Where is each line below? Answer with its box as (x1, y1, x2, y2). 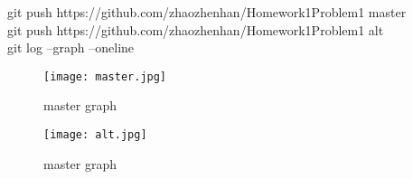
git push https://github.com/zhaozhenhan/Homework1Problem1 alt (7, 20, 384, 39)
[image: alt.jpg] (43, 128, 147, 142)
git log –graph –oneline (7, 38, 135, 57)
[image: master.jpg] (43, 70, 167, 83)
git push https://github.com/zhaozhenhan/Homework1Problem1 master (7, 3, 407, 21)
